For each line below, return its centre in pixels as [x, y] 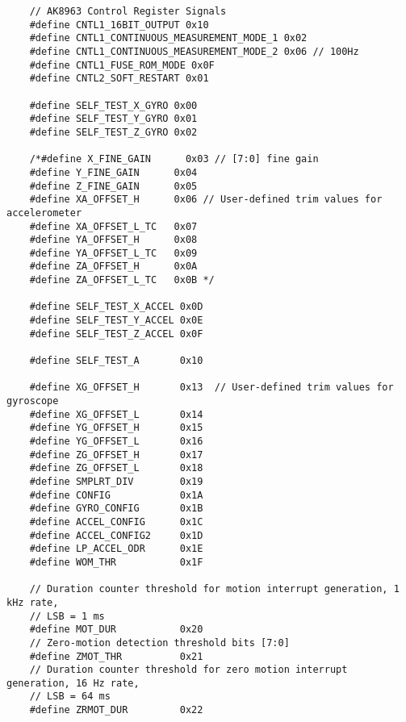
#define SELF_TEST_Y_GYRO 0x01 [113, 119]
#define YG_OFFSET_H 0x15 [116, 428]
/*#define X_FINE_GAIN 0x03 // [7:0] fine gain [174, 159]
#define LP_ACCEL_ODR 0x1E [116, 549]
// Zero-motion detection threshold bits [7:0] [159, 643]
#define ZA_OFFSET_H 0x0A [113, 267]
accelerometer [44, 213]
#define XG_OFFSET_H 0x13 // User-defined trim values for [211, 388]
